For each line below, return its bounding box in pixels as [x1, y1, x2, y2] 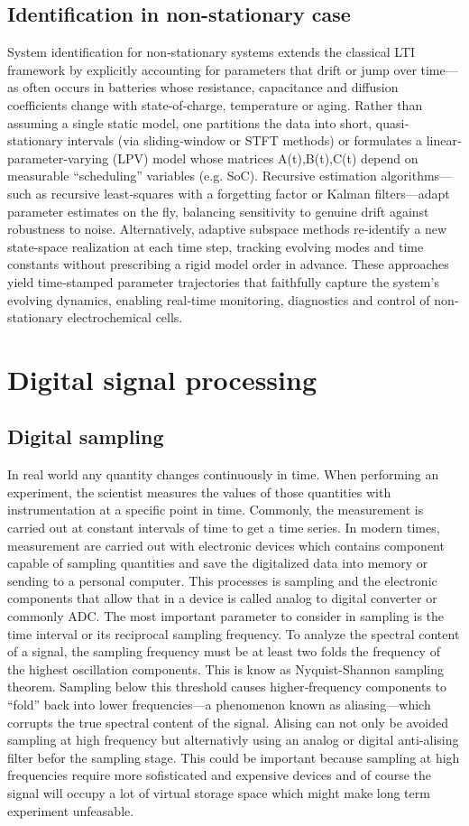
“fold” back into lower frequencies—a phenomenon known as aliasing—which [7, 695, 431, 713]
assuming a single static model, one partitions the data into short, [7, 113, 372, 132]
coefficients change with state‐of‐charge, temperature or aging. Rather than [7, 95, 423, 114]
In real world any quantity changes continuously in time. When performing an [7, 465, 439, 484]
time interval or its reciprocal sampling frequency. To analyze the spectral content [7, 624, 460, 643]
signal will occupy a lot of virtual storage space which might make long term [7, 783, 430, 802]
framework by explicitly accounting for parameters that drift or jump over [7, 60, 417, 79]
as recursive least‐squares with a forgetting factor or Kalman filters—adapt [35, 183, 450, 202]
